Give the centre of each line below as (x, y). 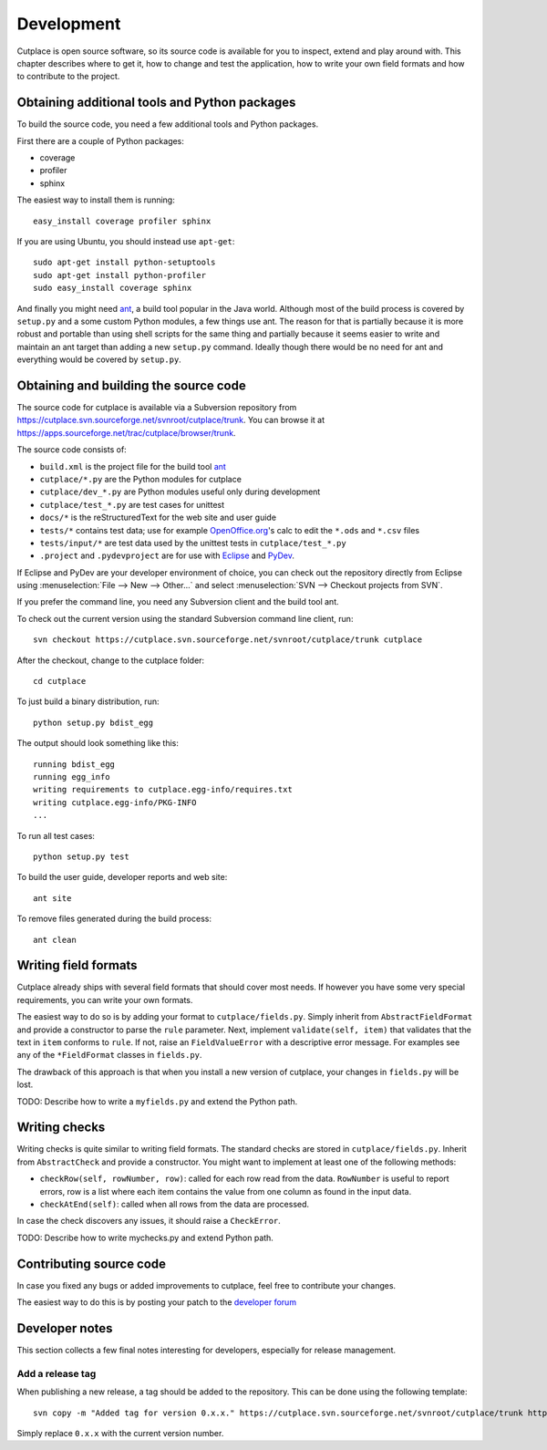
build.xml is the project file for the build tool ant (133, 466)
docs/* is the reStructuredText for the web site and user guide (158, 518)
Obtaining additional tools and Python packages (156, 103)
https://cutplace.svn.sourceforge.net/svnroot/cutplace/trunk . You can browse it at (171, 420)
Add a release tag (57, 1373)
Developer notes (65, 1328)
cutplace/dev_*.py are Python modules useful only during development (180, 492)
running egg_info (72, 777)
